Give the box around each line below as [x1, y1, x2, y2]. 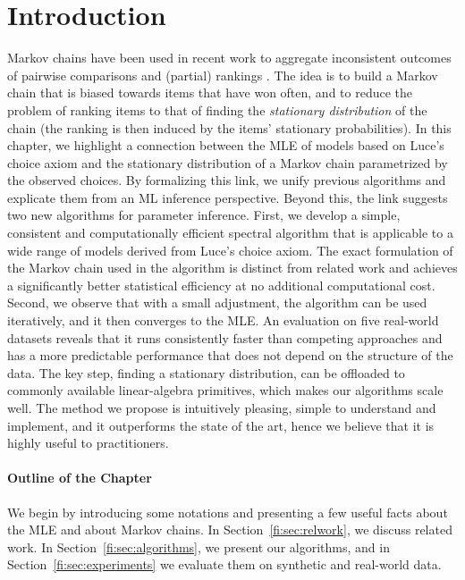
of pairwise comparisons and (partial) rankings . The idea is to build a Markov [7, 65, 438, 84]
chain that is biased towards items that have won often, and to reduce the [7, 83, 413, 102]
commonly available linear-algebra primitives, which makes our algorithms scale [7, 381, 444, 399]
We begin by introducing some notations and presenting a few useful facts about [7, 502, 448, 521]
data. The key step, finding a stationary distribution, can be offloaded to [7, 363, 405, 382]
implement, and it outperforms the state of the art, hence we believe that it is [7, 416, 435, 434]
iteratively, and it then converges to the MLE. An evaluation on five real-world [7, 311, 439, 330]
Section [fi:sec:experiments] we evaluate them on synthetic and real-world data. [7, 555, 442, 574]
